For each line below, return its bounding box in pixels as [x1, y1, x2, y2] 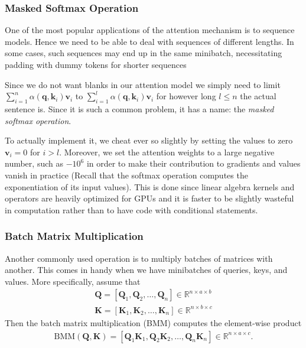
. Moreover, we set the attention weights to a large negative [59, 145, 275, 158]
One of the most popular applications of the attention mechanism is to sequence [5, 24, 295, 36]
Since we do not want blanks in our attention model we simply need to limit [5, 78, 281, 90]
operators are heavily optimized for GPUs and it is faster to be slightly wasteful [5, 192, 294, 204]
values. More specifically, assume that [5, 275, 141, 287]
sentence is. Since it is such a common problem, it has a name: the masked [5, 102, 274, 115]
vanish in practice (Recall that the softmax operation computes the [5, 168, 248, 181]
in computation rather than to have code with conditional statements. [5, 203, 258, 216]
